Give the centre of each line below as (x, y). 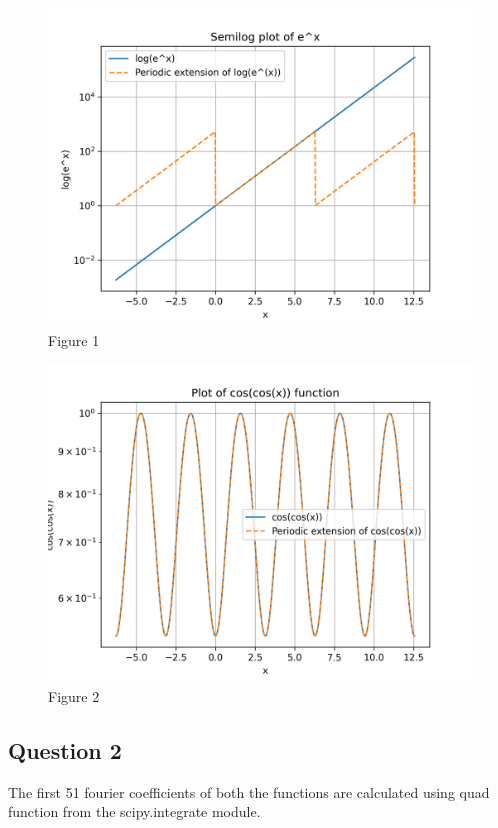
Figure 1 (74, 339)
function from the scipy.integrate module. (134, 811)
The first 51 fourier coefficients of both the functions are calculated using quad (249, 791)
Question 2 (65, 749)
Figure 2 (74, 695)
